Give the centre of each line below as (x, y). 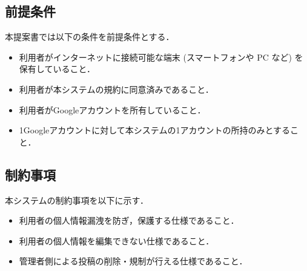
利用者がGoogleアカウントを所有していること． (112, 109)
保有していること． (57, 69)
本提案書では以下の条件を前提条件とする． (90, 37)
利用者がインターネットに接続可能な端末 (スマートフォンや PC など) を (161, 57)
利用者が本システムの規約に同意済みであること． (116, 89)
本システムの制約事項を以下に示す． (77, 200)
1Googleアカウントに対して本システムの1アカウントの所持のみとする (155, 130)
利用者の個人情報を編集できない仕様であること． (117, 240)
